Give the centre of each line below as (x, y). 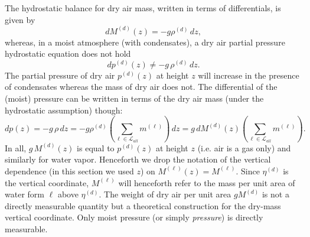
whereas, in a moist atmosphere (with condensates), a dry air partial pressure (145, 42)
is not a (275, 194)
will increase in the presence (249, 75)
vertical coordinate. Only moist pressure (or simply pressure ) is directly (134, 217)
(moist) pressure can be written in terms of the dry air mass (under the (134, 98)
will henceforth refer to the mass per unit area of (207, 182)
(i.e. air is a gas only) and (244, 147)
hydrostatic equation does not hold (68, 53)
